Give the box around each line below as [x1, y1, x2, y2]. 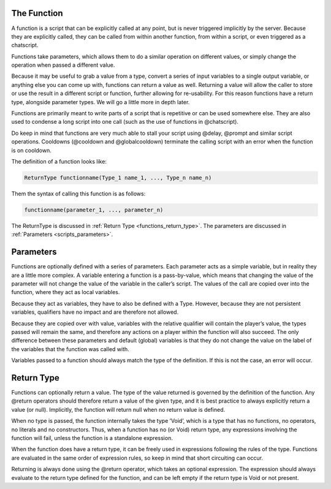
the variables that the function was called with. [11, 345, 130, 352]
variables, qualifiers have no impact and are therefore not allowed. [11, 308, 179, 316]
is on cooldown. [11, 146, 51, 154]
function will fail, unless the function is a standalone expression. [11, 434, 173, 441]
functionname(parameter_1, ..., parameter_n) [24, 206, 164, 213]
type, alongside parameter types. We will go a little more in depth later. [11, 98, 190, 105]
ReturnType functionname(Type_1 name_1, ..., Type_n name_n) [24, 174, 212, 181]
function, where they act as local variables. [11, 289, 120, 296]
